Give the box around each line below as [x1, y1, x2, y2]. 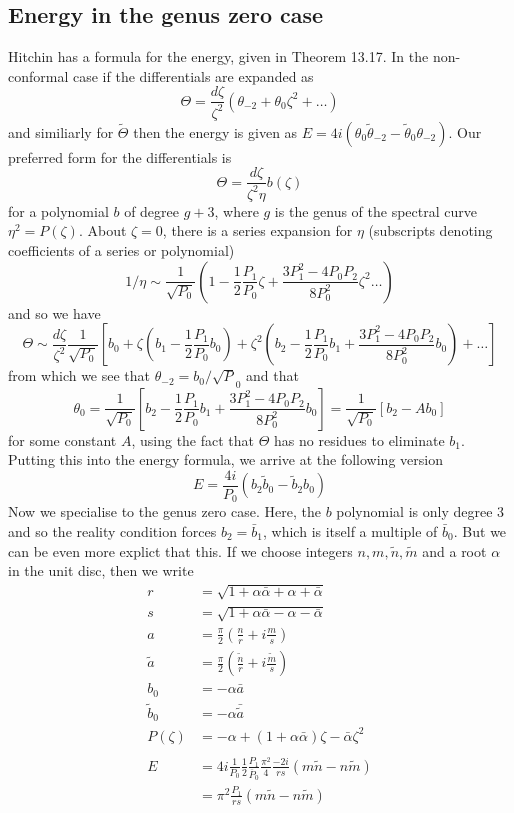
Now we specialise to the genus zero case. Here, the [8, 501, 321, 522]
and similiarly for [8, 121, 114, 142]
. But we [453, 521, 507, 542]
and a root [422, 540, 487, 561]
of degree [124, 200, 179, 221]
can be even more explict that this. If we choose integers [8, 540, 353, 561]
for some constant [8, 429, 117, 450]
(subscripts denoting [368, 220, 493, 241]
